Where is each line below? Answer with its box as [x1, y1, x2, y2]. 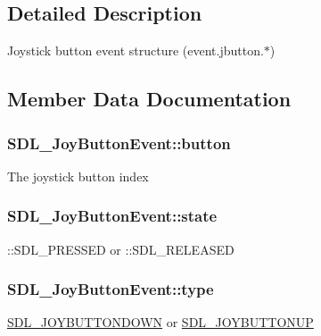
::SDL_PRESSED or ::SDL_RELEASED [7, 239, 235, 258]
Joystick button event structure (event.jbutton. [7, 41, 264, 60]
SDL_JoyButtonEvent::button [7, 131, 231, 154]
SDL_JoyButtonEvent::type [7, 278, 214, 300]
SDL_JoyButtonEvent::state [7, 205, 218, 227]
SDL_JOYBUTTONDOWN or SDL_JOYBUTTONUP [7, 313, 314, 332]
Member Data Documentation [7, 85, 292, 113]
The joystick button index [7, 166, 149, 185]
